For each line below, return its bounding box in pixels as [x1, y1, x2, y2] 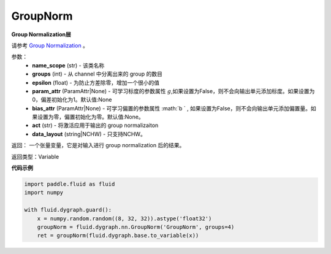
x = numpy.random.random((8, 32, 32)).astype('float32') [37, 215, 212, 222]
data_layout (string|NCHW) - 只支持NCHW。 [32, 130, 146, 137]
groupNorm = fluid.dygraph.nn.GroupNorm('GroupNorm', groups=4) [37, 223, 235, 230]
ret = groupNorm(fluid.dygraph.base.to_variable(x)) [37, 232, 199, 239]
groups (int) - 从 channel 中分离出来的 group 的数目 [32, 71, 162, 78]
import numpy [24, 189, 64, 196]
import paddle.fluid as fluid [24, 181, 115, 187]
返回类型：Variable [11, 153, 59, 160]
